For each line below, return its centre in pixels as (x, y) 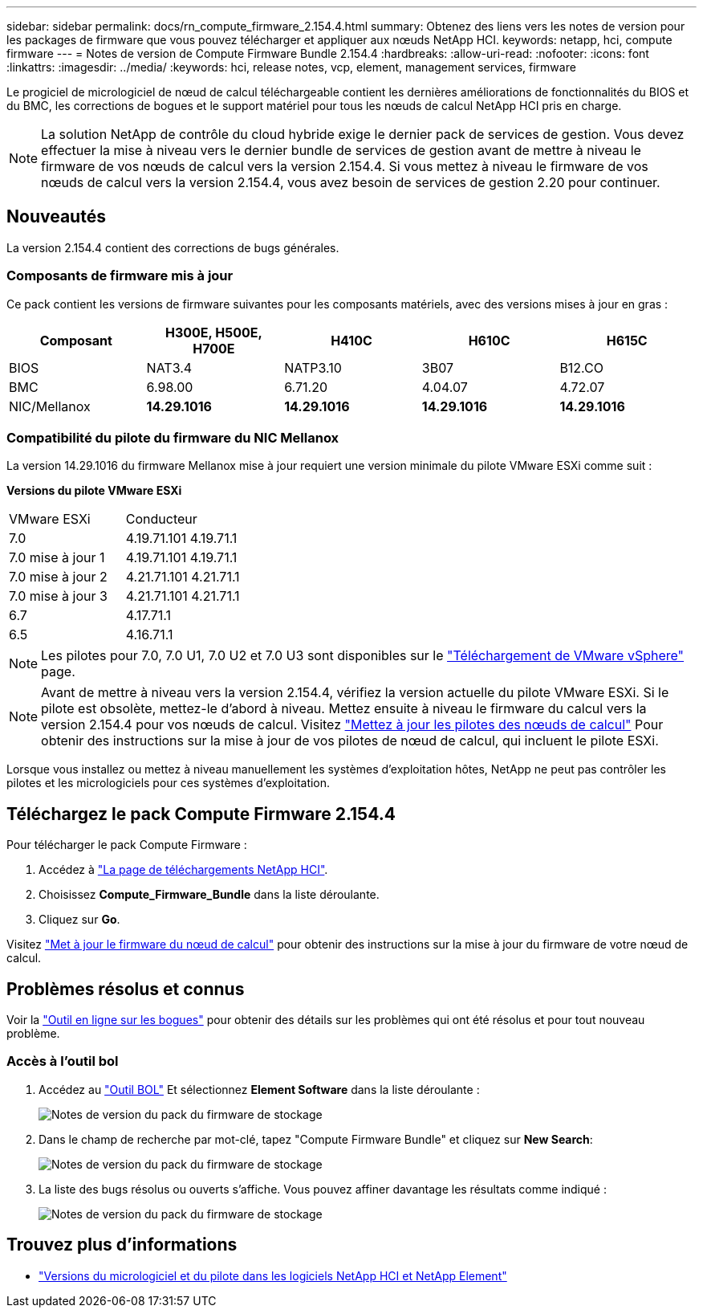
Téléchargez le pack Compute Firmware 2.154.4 (201, 814)
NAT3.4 (169, 367)
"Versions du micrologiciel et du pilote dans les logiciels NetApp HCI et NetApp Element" (273, 1275)
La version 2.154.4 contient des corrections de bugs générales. (173, 247)
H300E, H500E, (214, 332)
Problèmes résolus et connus (126, 989)
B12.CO (581, 367)
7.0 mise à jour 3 (58, 596)
